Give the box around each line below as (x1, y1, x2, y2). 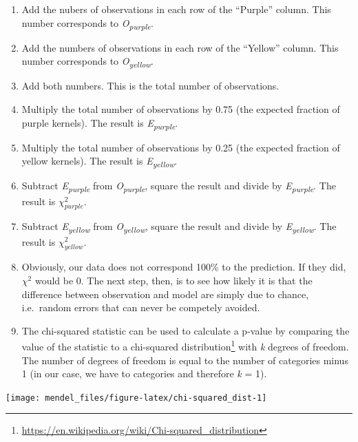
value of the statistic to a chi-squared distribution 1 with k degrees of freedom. (21, 337, 349, 353)
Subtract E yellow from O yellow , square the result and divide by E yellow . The (21, 219, 337, 235)
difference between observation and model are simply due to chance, (21, 286, 309, 301)
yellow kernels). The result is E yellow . (21, 154, 178, 170)
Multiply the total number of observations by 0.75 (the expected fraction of (21, 102, 340, 116)
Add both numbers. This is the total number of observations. (21, 78, 280, 93)
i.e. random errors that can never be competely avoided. (21, 300, 260, 315)
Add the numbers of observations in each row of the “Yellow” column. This (21, 40, 339, 54)
